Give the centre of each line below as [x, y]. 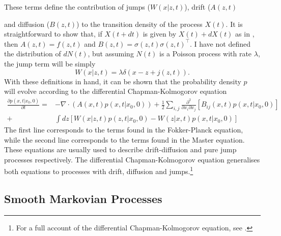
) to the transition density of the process [139, 24]
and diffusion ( [27, 24]
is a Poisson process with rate [205, 54]
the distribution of [33, 54]
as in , [245, 34]
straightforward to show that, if [53, 34]
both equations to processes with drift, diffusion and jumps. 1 [99, 171]
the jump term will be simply [50, 63]
